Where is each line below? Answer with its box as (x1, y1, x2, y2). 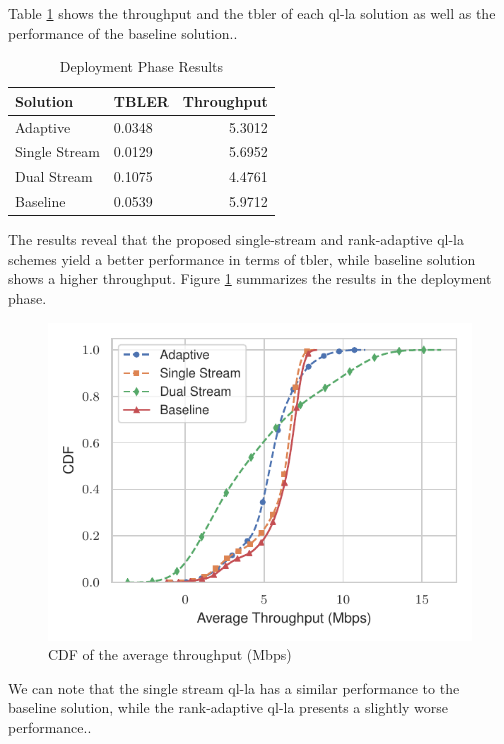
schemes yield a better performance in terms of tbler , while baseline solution (8, 248, 476, 269)
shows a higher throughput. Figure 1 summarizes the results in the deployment (8, 268, 492, 289)
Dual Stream (15, 166, 93, 187)
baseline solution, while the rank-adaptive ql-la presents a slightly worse (8, 697, 449, 718)
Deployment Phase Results (59, 56, 224, 77)
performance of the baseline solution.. (8, 22, 238, 43)
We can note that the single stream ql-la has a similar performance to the (8, 677, 460, 698)
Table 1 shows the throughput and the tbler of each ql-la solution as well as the (8, 3, 496, 23)
